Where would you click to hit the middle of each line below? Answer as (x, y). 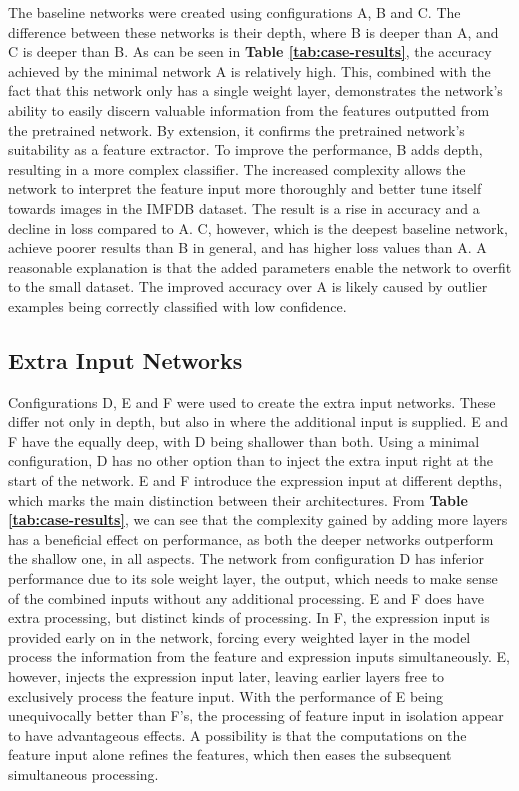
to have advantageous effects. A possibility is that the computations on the (237, 734)
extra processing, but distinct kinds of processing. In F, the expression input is (249, 617)
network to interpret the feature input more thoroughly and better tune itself (245, 188)
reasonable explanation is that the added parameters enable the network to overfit (260, 266)
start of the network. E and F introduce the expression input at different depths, (255, 480)
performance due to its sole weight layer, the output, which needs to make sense (253, 578)
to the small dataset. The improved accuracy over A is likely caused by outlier (248, 286)
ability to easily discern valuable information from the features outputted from (249, 109)
